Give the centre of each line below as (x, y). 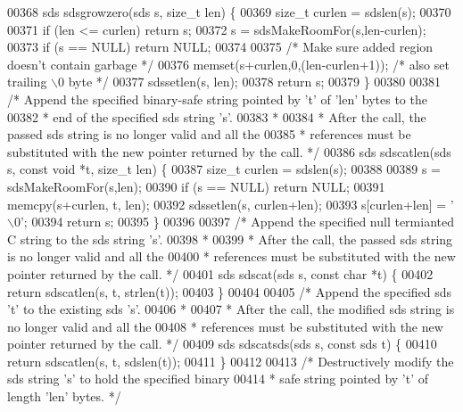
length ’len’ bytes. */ (64, 396)
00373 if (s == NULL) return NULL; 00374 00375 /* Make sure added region (220, 47)
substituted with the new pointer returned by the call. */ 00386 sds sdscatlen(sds (229, 151)
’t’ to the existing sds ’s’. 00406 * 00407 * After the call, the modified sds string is (231, 309)
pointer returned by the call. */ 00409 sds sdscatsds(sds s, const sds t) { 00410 (222, 344)
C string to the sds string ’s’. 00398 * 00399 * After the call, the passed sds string (230, 239)
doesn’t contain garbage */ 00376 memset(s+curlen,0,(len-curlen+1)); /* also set (228, 64)
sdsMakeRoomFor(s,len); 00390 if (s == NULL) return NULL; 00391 (196, 186)
